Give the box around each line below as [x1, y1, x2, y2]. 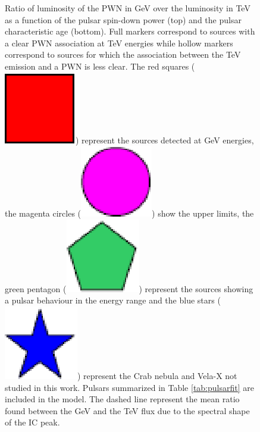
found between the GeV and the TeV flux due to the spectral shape [5, 404, 250, 417]
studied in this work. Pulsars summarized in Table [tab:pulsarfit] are [5, 381, 254, 393]
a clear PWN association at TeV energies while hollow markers [5, 36, 233, 49]
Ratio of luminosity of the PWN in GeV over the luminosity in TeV [5, 2, 250, 14]
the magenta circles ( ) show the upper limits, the [5, 207, 254, 220]
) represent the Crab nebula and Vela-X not [77, 369, 237, 381]
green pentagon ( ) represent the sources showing [5, 282, 253, 295]
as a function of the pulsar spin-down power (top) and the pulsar [5, 13, 242, 26]
